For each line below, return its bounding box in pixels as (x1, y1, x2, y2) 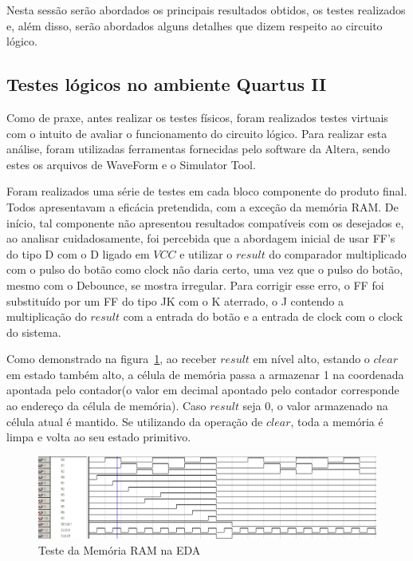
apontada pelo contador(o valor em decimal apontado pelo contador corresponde (6, 381, 399, 398)
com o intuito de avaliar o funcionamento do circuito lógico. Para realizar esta (6, 124, 387, 141)
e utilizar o (179, 245, 233, 262)
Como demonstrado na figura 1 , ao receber (6, 350, 217, 367)
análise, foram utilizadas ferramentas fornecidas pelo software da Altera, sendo (6, 140, 390, 157)
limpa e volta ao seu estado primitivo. (6, 429, 191, 445)
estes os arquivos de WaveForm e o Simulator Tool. (6, 156, 256, 172)
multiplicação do (6, 308, 87, 325)
